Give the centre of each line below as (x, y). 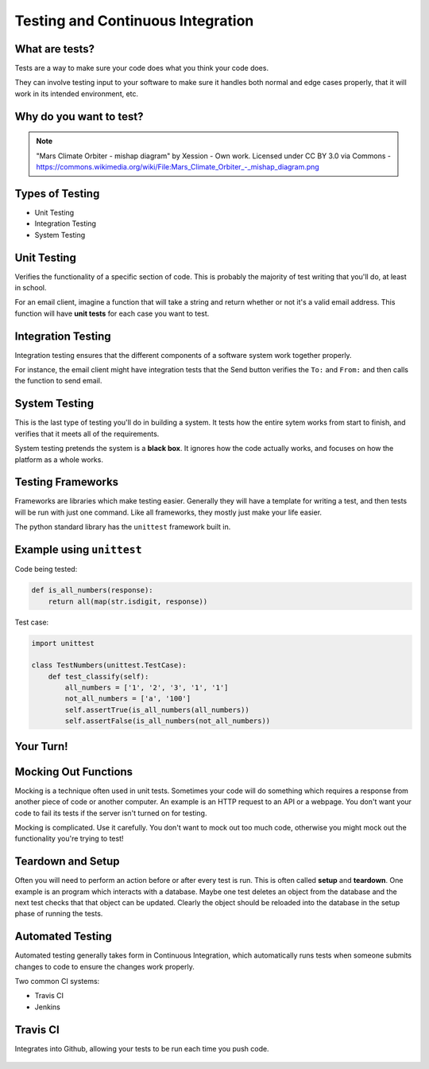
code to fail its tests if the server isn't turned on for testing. (111, 813)
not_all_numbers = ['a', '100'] (128, 699)
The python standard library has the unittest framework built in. (123, 527)
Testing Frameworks (67, 482)
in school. (31, 288)
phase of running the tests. (59, 914)
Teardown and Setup (67, 862)
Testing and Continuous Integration (134, 21)
